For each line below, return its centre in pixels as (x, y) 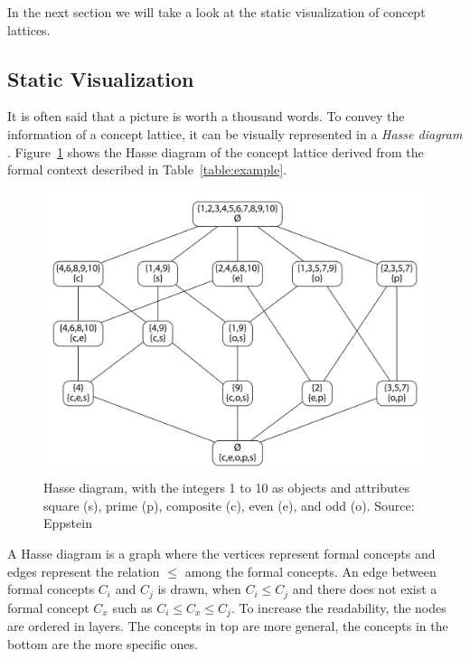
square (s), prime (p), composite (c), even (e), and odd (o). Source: (229, 505)
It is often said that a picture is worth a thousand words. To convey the (206, 116)
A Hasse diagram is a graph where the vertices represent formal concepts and (221, 553)
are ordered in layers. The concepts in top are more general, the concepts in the (228, 626)
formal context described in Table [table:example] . (147, 169)
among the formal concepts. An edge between (310, 571)
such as (132, 607)
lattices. (29, 29)
